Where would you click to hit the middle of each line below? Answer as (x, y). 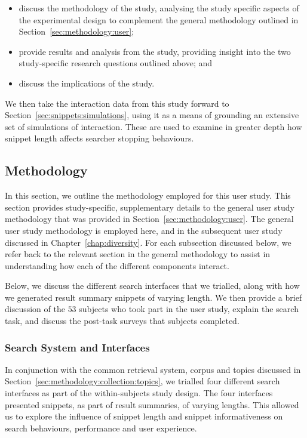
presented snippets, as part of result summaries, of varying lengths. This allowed (152, 404)
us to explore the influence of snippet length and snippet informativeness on (144, 416)
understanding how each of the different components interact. (117, 265)
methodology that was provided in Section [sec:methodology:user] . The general (149, 219)
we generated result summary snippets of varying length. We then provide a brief (153, 297)
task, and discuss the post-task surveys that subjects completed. (122, 321)
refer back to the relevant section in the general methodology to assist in (138, 254)
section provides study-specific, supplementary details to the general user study (150, 207)
